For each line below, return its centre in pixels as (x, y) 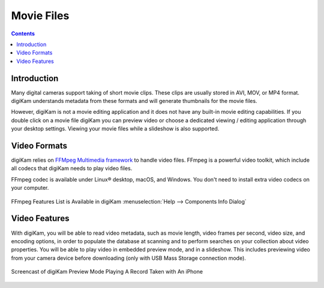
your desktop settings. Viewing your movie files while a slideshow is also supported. (115, 129)
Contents (23, 34)
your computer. (30, 188)
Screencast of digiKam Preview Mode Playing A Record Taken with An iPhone (107, 272)
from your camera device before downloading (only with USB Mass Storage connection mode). (128, 258)
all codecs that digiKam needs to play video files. (72, 168)
